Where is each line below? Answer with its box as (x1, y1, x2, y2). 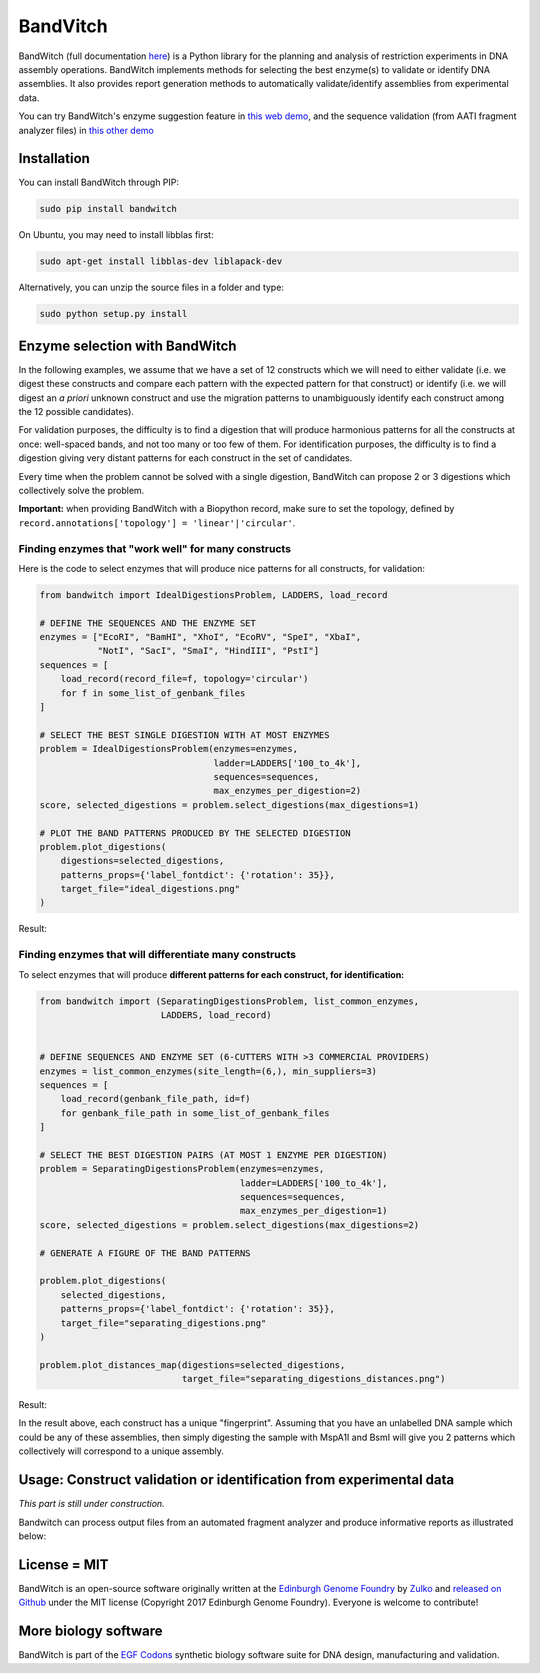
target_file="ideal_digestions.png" (60, 883, 240, 895)
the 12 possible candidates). (18, 406, 135, 417)
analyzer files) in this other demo (18, 124, 154, 136)
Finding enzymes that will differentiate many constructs (18, 948, 297, 962)
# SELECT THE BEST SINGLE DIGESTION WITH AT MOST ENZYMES (39, 729, 330, 740)
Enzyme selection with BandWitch (18, 337, 237, 354)
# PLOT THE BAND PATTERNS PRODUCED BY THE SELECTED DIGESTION (39, 827, 351, 839)
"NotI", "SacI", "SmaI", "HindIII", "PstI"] (97, 645, 320, 657)
